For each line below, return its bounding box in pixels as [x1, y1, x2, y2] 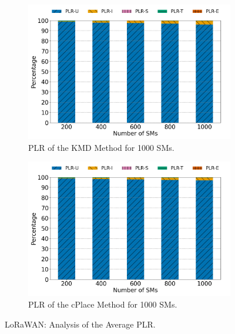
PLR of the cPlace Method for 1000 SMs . [28, 298, 177, 310]
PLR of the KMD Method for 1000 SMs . [28, 141, 174, 153]
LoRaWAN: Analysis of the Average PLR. [5, 318, 156, 330]
